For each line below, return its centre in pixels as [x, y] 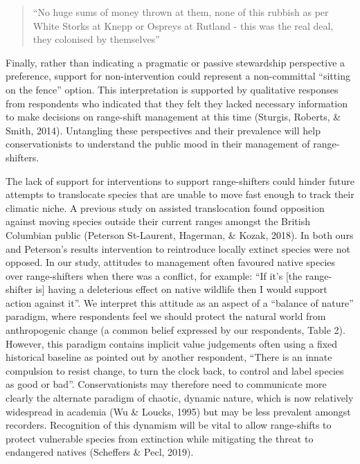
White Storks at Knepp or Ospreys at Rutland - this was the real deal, [183, 25]
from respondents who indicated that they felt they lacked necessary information [177, 103]
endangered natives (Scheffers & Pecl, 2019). [100, 452]
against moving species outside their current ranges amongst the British [158, 221]
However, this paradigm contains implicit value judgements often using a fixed [172, 343]
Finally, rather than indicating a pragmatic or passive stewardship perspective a [175, 62]
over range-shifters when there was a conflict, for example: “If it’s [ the [154, 275]
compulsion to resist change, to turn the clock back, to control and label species [175, 370]
